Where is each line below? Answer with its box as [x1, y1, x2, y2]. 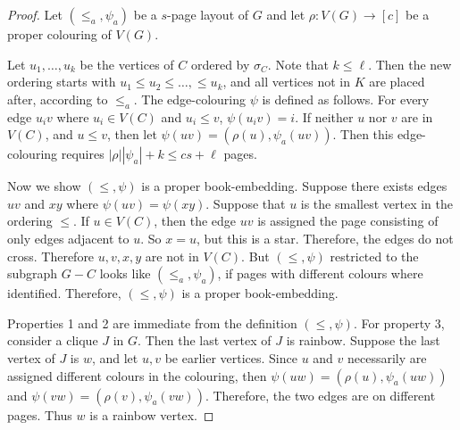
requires [61, 145, 105, 163]
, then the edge [154, 211, 237, 230]
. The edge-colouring [133, 89, 247, 108]
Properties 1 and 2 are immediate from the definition [7, 313, 297, 332]
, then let [106, 125, 157, 144]
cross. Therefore [7, 246, 95, 265]
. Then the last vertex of [138, 331, 272, 350]
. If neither [295, 107, 354, 126]
